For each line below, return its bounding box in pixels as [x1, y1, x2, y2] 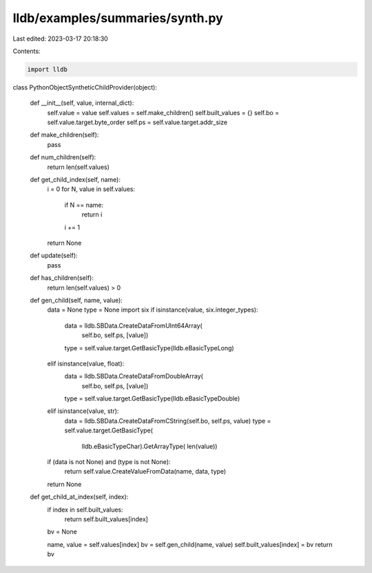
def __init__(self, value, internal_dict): [30, 99, 134, 107]
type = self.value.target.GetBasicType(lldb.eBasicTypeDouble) [64, 394, 240, 403]
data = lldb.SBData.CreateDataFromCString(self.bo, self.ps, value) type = [64, 416, 271, 425]
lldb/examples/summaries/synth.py [12, 10, 223, 26]
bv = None [47, 527, 77, 536]
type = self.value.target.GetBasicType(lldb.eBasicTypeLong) [64, 343, 234, 352]
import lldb [27, 66, 68, 73]
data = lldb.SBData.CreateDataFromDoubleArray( [64, 372, 203, 381]
